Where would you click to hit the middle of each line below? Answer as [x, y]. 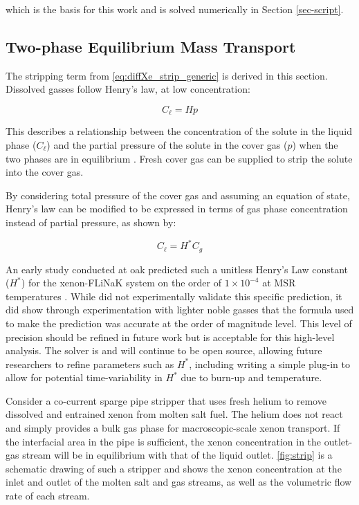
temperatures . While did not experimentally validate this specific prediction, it [174, 296]
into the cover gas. [45, 172]
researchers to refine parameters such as [90, 364]
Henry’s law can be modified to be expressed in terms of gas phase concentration [177, 209]
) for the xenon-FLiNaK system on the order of [121, 283]
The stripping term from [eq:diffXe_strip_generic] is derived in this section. [167, 75]
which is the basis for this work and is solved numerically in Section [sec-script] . [175, 9]
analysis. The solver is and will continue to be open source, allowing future [164, 350]
